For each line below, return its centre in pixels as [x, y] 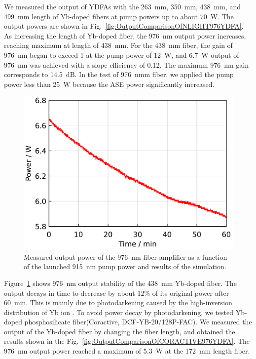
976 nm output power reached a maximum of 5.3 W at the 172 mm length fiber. [127, 351]
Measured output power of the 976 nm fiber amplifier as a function [126, 257]
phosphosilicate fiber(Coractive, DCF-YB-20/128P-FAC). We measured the [138, 322]
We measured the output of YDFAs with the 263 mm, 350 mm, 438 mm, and [123, 6]
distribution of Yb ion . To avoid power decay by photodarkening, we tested [119, 312]
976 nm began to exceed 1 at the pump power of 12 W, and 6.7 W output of [122, 55]
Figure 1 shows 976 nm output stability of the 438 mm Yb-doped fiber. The [120, 283]
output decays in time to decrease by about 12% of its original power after [117, 293]
